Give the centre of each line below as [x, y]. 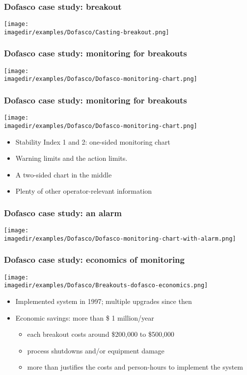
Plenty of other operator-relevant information [84, 191]
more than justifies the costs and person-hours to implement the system [135, 367]
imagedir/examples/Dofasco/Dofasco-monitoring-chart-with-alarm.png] [120, 238]
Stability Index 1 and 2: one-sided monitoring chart [93, 141]
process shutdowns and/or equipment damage [96, 350]
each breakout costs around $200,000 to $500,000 [101, 334]
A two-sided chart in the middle [64, 174]
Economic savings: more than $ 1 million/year [85, 317]
